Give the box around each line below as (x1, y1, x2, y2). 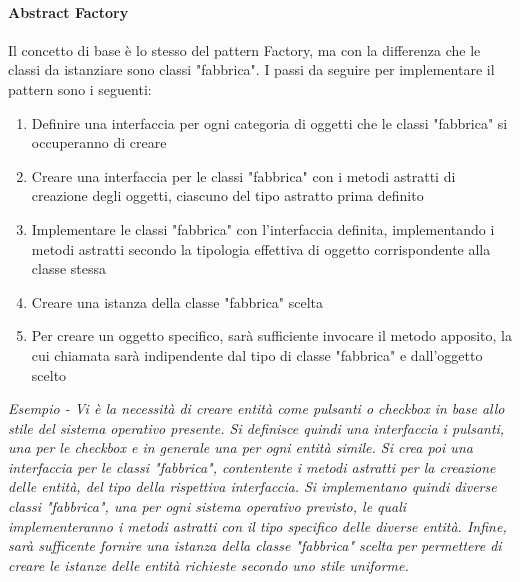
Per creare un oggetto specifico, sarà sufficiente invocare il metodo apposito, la (31, 325, 512, 346)
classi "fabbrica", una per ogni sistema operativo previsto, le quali (8, 496, 407, 517)
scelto (31, 364, 67, 385)
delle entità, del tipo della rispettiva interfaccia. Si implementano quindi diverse (8, 476, 497, 497)
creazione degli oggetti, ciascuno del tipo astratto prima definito (31, 185, 424, 206)
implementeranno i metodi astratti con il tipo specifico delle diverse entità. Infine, (8, 515, 507, 536)
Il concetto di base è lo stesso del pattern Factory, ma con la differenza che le (8, 39, 481, 60)
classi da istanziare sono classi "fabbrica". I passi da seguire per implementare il (8, 59, 495, 80)
